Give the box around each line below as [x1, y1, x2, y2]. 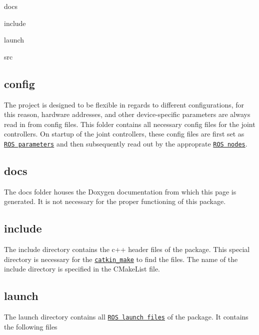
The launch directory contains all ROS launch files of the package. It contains [4, 311, 248, 322]
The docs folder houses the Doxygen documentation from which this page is [4, 186, 236, 196]
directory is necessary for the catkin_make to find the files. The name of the [4, 253, 238, 264]
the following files [4, 321, 57, 331]
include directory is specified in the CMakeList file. [4, 263, 160, 274]
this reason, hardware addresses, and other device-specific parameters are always [4, 109, 250, 119]
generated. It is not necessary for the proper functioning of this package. [4, 196, 226, 206]
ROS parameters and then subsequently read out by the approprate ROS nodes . [4, 138, 247, 148]
